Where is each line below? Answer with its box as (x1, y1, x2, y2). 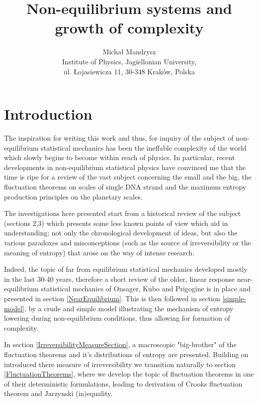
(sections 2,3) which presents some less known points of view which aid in (4, 217, 228, 228)
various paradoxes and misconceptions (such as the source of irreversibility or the (4, 237, 251, 247)
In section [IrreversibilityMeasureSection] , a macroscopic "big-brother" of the (4, 339, 237, 350)
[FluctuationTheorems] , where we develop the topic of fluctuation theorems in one (4, 369, 254, 379)
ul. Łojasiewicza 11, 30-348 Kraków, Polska (64, 66, 195, 76)
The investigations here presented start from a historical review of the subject (4, 208, 241, 218)
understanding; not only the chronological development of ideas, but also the (4, 227, 238, 238)
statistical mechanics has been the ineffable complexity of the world (41, 142, 247, 153)
